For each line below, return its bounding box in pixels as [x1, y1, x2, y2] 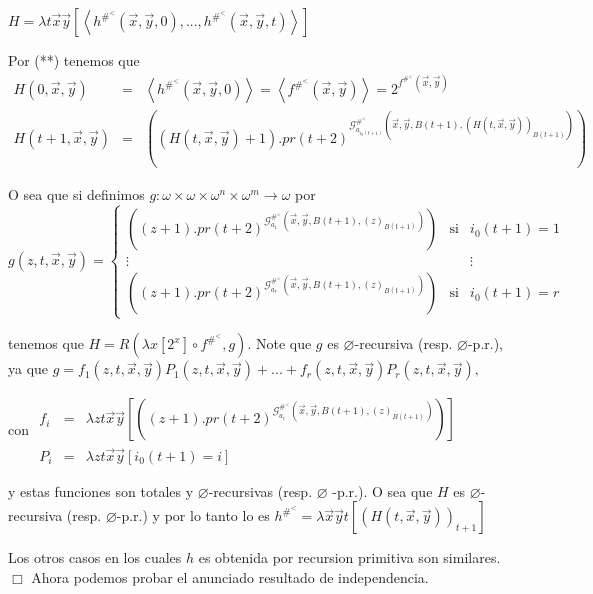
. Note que [247, 333, 312, 354]
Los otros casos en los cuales [8, 547, 182, 568]
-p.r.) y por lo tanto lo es [116, 505, 270, 526]
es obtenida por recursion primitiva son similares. [198, 547, 501, 568]
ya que [8, 358, 49, 379]
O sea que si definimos [8, 184, 145, 205]
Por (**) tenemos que [8, 50, 140, 70]
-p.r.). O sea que [332, 480, 433, 501]
